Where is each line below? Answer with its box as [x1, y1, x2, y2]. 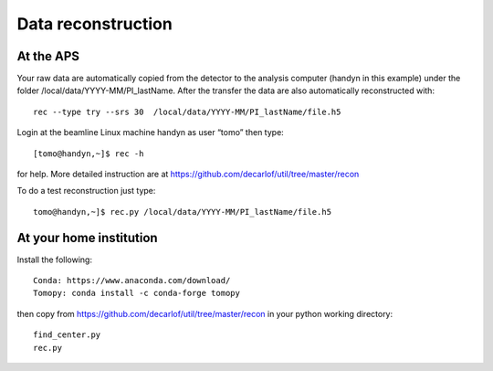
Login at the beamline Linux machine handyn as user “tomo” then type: [16, 127, 285, 138]
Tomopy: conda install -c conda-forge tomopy [33, 288, 241, 299]
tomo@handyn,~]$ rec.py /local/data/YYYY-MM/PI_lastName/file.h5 [33, 207, 332, 217]
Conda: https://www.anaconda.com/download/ [33, 275, 231, 286]
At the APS [16, 48, 80, 64]
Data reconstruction [16, 14, 173, 34]
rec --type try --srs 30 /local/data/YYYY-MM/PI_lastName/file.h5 [33, 106, 341, 117]
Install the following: [16, 254, 93, 265]
